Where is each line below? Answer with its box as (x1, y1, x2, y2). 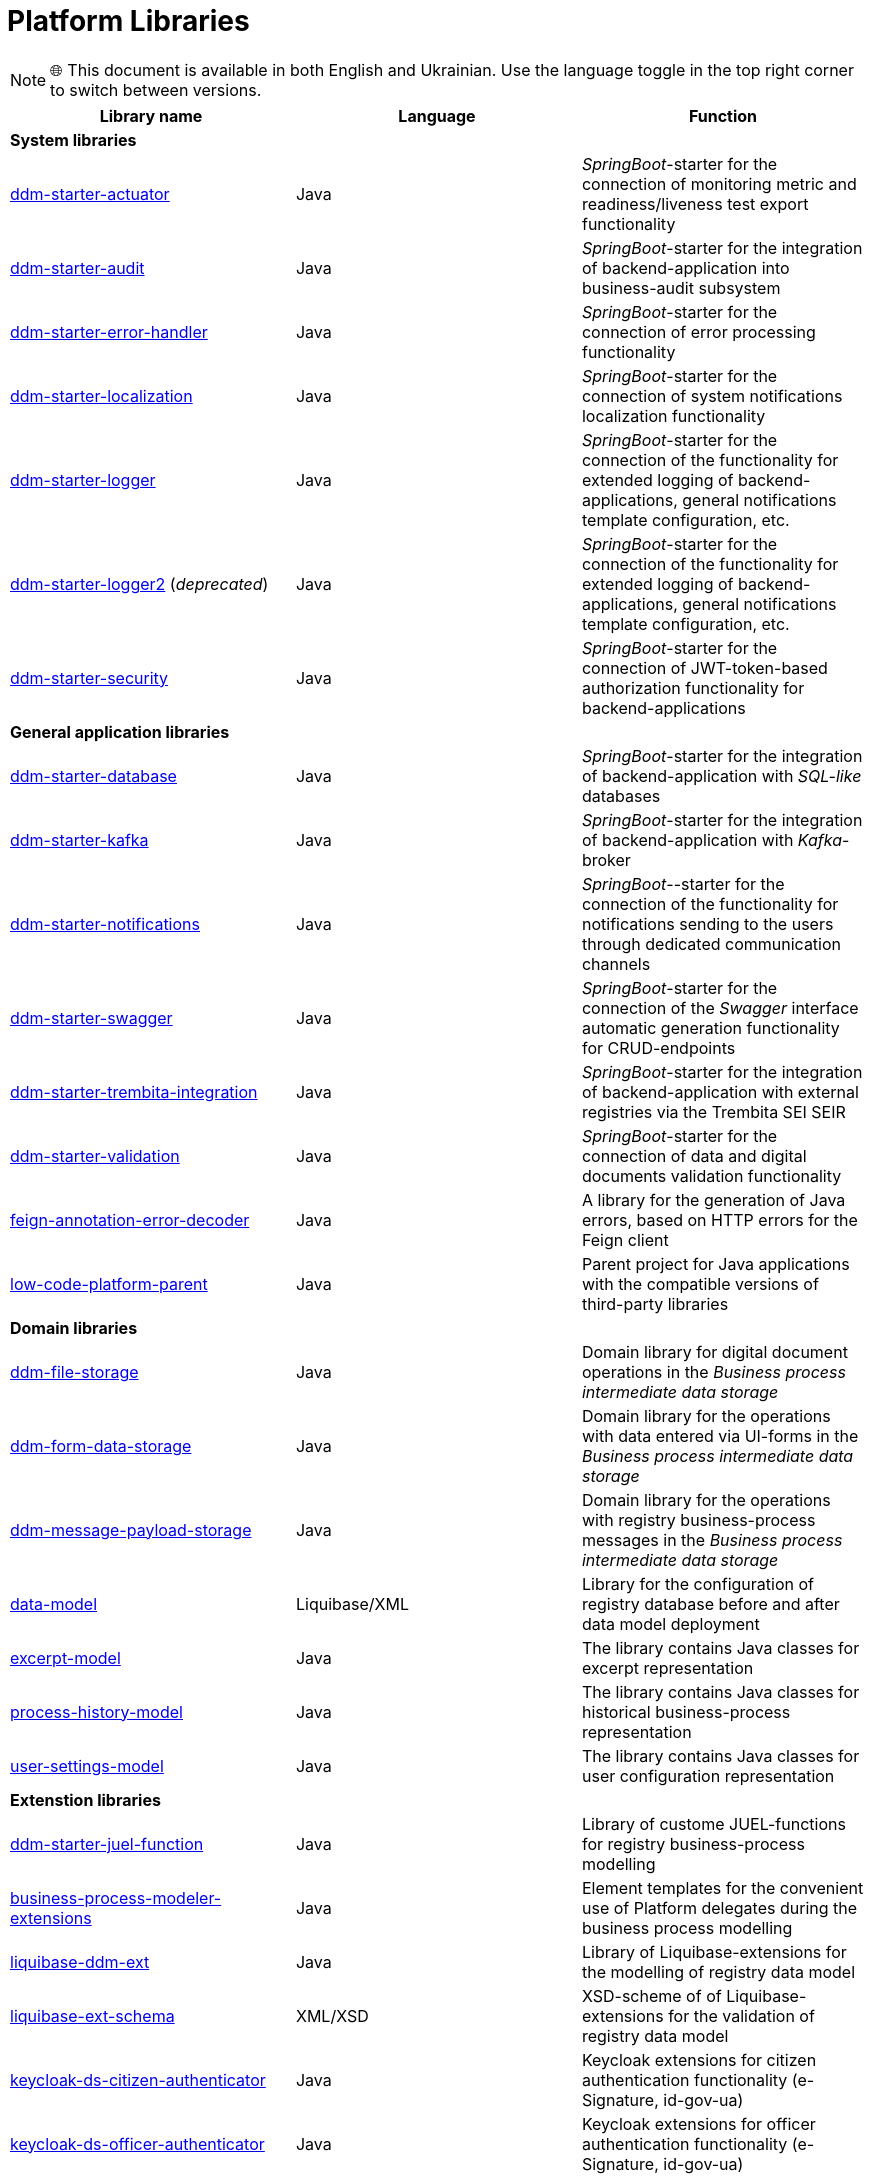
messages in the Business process (581, 1529, 843, 1550)
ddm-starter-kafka (10, 829, 149, 850)
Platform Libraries (7, 4, 250, 38)
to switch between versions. (50, 79, 262, 100)
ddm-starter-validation (10, 1145, 180, 1166)
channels (581, 953, 651, 974)
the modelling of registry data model (581, 1961, 856, 1982)
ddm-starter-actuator (10, 183, 170, 204)
